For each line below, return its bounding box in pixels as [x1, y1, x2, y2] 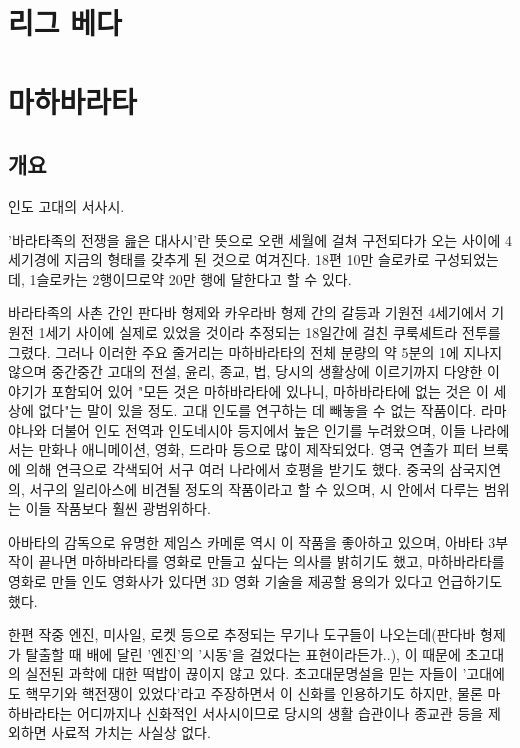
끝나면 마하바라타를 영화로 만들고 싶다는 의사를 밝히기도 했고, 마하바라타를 [38, 551, 505, 572]
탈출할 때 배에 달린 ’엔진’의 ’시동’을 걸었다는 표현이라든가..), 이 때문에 [25, 643, 461, 664]
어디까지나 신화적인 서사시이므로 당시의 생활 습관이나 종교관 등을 [77, 702, 484, 723]
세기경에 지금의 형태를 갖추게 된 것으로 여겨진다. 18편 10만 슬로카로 [8, 249, 430, 270]
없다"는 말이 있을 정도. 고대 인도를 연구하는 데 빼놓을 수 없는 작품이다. [38, 400, 477, 421]
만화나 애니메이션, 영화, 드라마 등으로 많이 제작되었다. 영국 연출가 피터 [38, 439, 479, 460]
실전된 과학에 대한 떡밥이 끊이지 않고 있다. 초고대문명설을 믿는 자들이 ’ [25, 663, 467, 684]
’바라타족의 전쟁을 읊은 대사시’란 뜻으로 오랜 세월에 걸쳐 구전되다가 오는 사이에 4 [8, 229, 512, 250]
